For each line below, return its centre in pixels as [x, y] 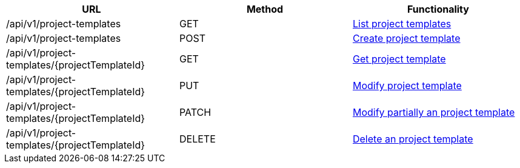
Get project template [399, 59]
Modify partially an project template [434, 112]
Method [265, 9]
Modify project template [407, 86]
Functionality [438, 9]
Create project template [406, 38]
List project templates [402, 24]
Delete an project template [413, 139]
